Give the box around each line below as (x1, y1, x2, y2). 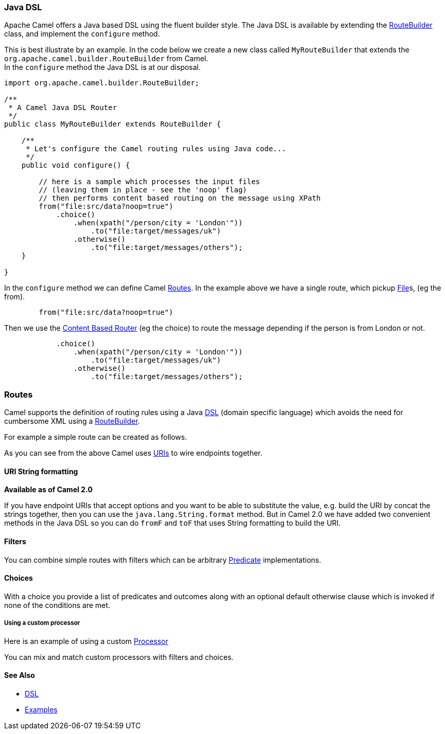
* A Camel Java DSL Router (8, 103, 117, 112)
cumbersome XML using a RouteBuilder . (4, 417, 140, 426)
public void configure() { (21, 161, 130, 170)
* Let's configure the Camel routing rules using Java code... (26, 145, 286, 153)
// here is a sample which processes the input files (39, 177, 260, 186)
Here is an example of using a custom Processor (4, 636, 169, 646)
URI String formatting (4, 467, 78, 476)
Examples (25, 705, 58, 714)
